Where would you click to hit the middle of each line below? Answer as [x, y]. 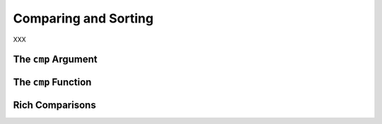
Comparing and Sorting [83, 18]
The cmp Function [52, 82]
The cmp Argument [55, 60]
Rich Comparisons [54, 105]
